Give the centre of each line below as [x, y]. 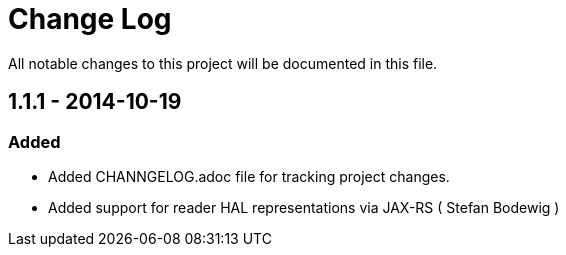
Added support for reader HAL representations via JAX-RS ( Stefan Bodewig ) [304, 207]
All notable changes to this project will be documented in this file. [223, 63]
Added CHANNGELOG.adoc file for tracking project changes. [249, 176]
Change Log [90, 19]
